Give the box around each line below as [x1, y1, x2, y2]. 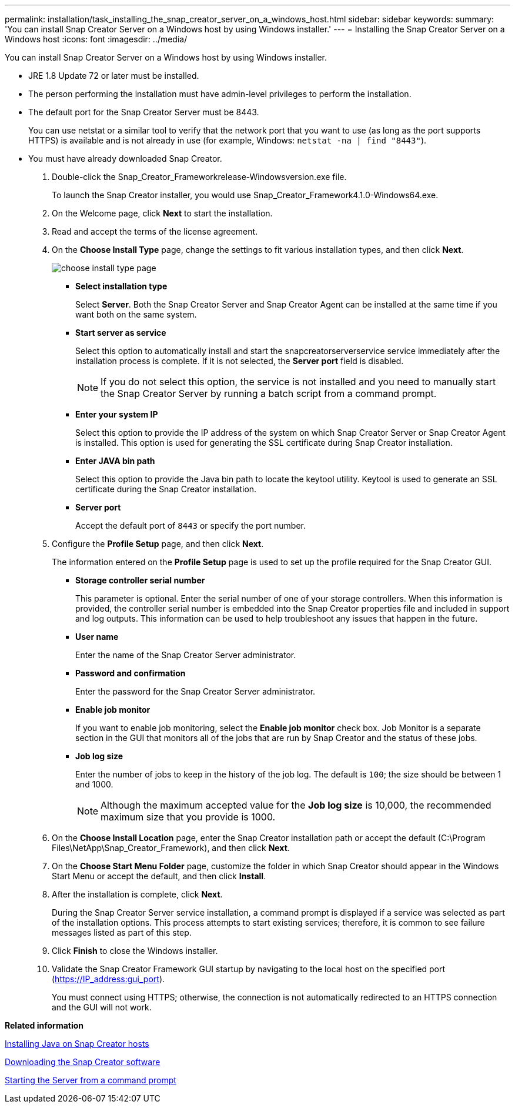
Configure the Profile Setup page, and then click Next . [52, 539, 264, 549]
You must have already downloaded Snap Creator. [28, 153, 222, 163]
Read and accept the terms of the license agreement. [52, 226, 258, 236]
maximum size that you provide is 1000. [101, 811, 276, 823]
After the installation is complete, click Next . [52, 889, 223, 899]
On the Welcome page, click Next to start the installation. [52, 208, 273, 218]
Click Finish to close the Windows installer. [52, 946, 218, 956]
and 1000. [75, 779, 113, 789]
